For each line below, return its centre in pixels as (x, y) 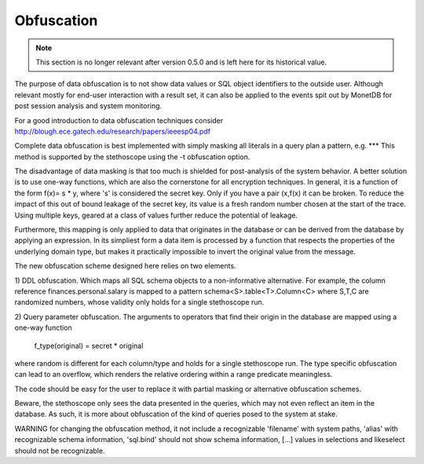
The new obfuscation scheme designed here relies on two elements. (125, 266)
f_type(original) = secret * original (89, 345)
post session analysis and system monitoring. (88, 106)
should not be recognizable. (60, 451)
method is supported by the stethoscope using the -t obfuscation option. (132, 156)
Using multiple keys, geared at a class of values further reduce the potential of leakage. (156, 215)
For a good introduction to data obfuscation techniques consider (119, 120)
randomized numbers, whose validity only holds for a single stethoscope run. (139, 302)
